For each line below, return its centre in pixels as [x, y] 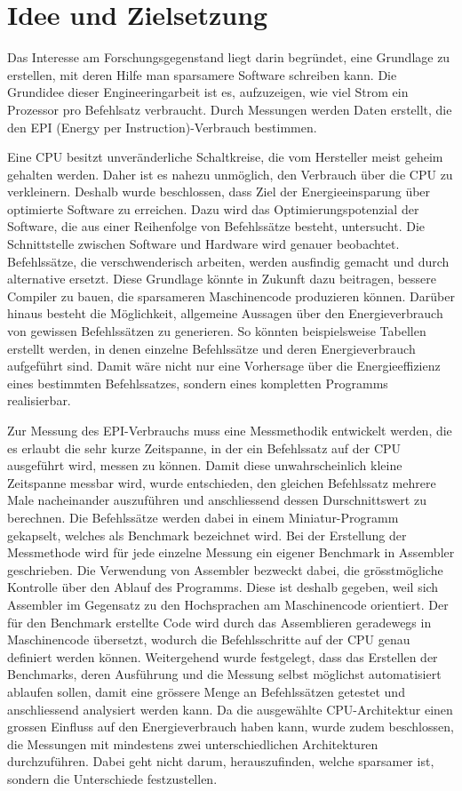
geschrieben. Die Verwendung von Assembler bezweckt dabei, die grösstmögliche [225, 569]
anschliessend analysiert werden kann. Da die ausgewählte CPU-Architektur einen [230, 709]
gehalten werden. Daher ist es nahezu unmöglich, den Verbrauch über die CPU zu [230, 174]
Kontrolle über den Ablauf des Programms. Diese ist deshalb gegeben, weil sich [223, 587]
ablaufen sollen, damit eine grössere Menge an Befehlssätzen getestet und [206, 691]
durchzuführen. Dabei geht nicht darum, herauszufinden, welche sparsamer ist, [221, 761]
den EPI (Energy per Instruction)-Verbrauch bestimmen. [162, 127]
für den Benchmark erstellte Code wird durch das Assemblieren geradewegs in [219, 622]
